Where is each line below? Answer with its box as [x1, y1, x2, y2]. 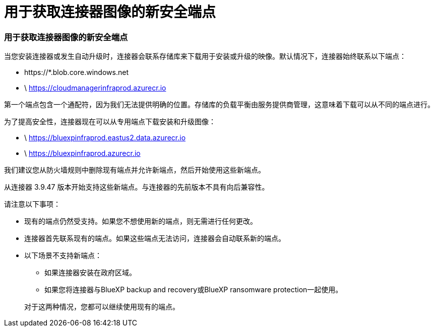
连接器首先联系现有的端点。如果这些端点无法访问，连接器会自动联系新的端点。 [24, 234, 285, 243]
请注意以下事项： [4, 200, 60, 209]
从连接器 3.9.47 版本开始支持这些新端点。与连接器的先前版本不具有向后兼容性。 [4, 183, 269, 192]
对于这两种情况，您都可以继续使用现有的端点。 [24, 302, 179, 311]
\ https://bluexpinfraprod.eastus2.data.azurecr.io [24, 133, 186, 142]
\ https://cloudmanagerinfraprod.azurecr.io [24, 84, 166, 93]
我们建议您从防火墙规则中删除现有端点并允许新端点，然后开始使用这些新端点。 [4, 165, 265, 175]
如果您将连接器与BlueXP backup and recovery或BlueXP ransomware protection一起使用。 [44, 285, 343, 294]
